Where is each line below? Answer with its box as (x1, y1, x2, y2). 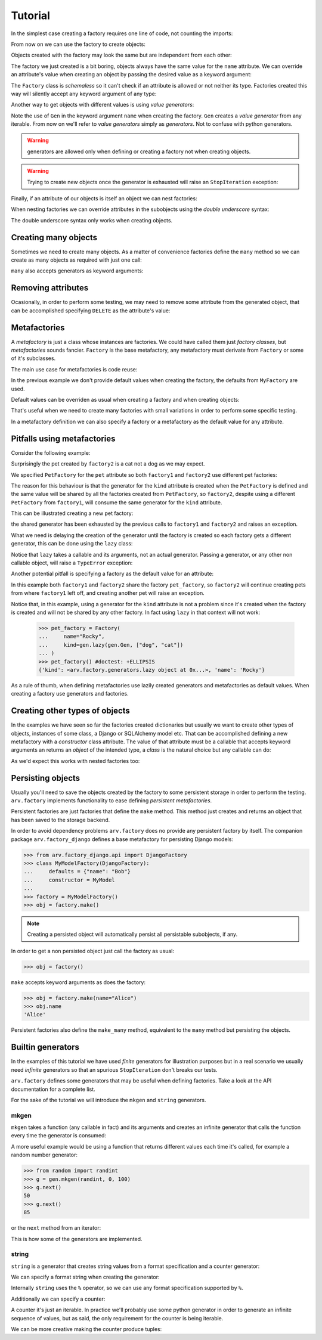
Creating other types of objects (11, 706, 131, 716)
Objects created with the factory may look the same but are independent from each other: (11, 51, 232, 59)
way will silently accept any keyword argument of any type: (11, 90, 157, 97)
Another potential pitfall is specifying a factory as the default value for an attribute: (11, 570, 214, 578)
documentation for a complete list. (11, 1085, 95, 1093)
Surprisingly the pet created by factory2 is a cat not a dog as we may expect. (11, 460, 205, 467)
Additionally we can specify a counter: (11, 1295, 106, 1302)
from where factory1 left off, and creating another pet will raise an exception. (11, 590, 205, 597)
